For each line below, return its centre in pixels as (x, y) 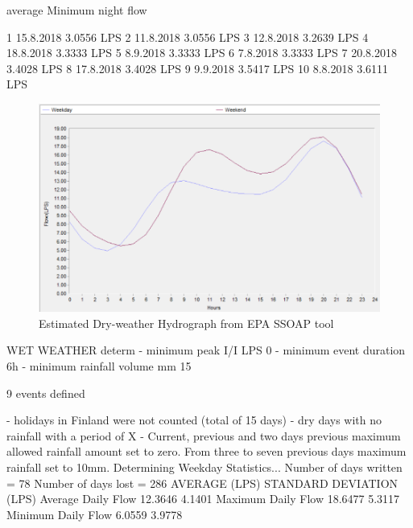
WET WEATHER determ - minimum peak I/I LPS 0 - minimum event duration (206, 350)
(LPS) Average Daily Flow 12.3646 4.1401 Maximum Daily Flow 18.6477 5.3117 (203, 499)
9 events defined (46, 393)
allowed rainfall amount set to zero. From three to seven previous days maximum (206, 451)
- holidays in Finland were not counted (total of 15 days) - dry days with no (194, 420)
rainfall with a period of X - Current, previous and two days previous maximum (204, 435)
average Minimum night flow (77, 10)
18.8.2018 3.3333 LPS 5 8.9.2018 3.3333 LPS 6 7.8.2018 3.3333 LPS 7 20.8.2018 (202, 53)
